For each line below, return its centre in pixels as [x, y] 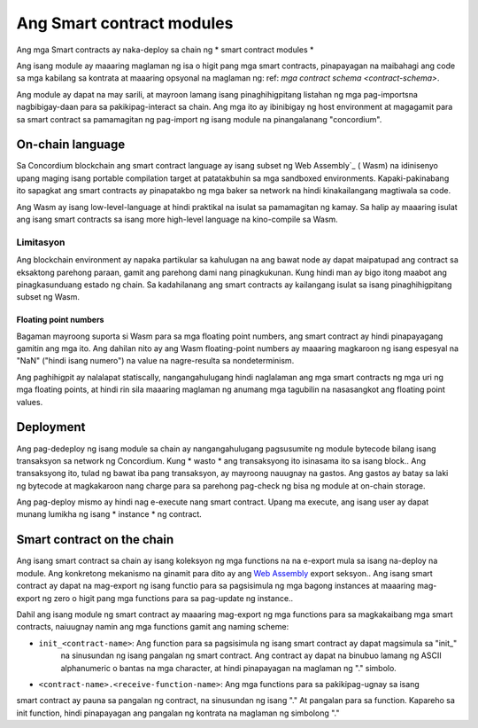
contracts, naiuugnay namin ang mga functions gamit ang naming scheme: [153, 627]
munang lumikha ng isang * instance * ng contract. [109, 514]
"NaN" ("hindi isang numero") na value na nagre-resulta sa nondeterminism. [155, 361]
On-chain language [71, 145]
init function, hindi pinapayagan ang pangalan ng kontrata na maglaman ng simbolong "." [178, 713]
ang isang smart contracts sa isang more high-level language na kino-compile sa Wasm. [177, 219]
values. [30, 402]
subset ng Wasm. [48, 297]
